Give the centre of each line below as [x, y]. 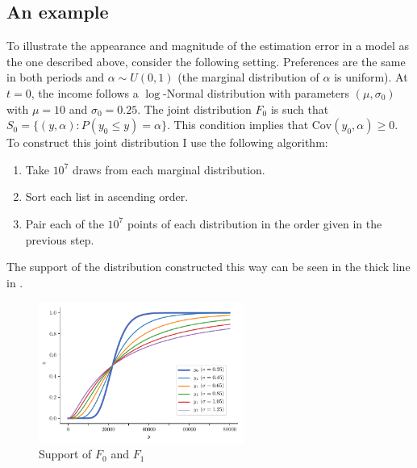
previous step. [60, 239]
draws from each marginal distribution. [169, 169]
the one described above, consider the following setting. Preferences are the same [206, 61]
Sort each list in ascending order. [107, 196]
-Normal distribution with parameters [256, 92]
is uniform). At [371, 77]
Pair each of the [65, 223]
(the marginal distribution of [248, 77]
